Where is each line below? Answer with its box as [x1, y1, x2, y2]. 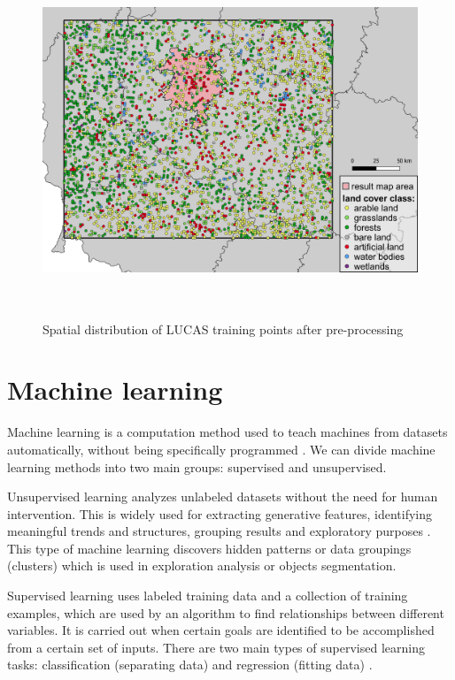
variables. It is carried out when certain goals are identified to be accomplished [7, 621, 435, 639]
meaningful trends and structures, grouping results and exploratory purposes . [7, 522, 431, 540]
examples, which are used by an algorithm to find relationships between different [7, 603, 444, 622]
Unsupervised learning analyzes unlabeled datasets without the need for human [7, 487, 438, 506]
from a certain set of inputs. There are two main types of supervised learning [7, 638, 425, 656]
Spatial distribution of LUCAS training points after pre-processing [42, 319, 404, 338]
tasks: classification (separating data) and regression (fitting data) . [7, 655, 373, 674]
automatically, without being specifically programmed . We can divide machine [7, 439, 436, 458]
